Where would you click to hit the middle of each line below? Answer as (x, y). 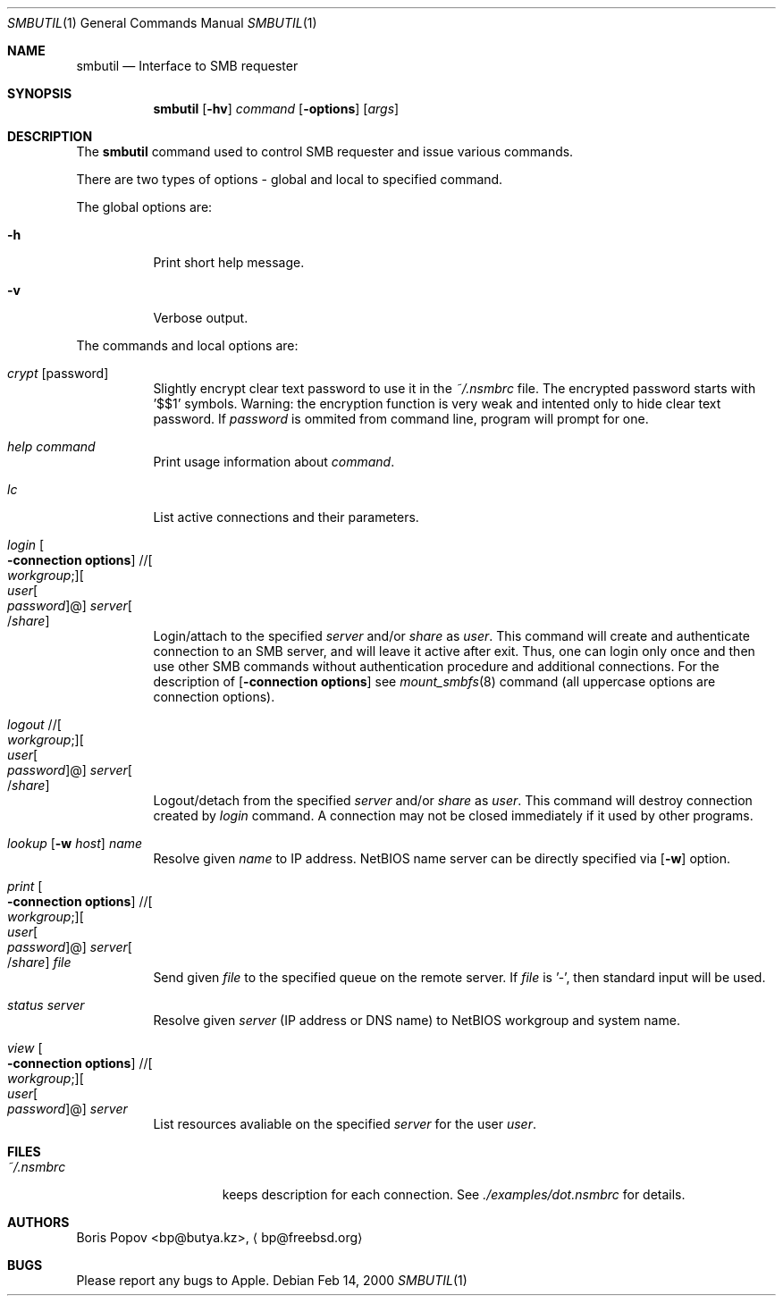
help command (51, 446)
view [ (25, 1048)
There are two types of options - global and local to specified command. (290, 179)
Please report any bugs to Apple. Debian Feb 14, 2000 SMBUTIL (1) (272, 1280)
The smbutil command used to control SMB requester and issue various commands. (325, 151)
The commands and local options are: (187, 345)
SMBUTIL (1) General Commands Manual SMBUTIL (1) (162, 23)
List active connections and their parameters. (286, 517)
